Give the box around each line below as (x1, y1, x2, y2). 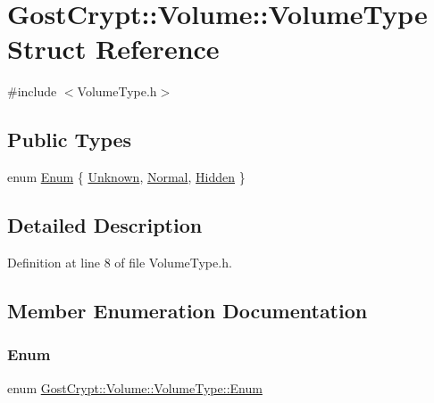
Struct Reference (7, 30, 220, 67)
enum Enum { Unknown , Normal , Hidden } (7, 168, 246, 186)
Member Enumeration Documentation (7, 296, 368, 324)
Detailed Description (7, 211, 203, 239)
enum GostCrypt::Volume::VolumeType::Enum (7, 378, 263, 397)
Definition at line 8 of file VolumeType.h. (7, 252, 232, 271)
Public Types (7, 126, 132, 153)
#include (7, 82, 57, 101)
